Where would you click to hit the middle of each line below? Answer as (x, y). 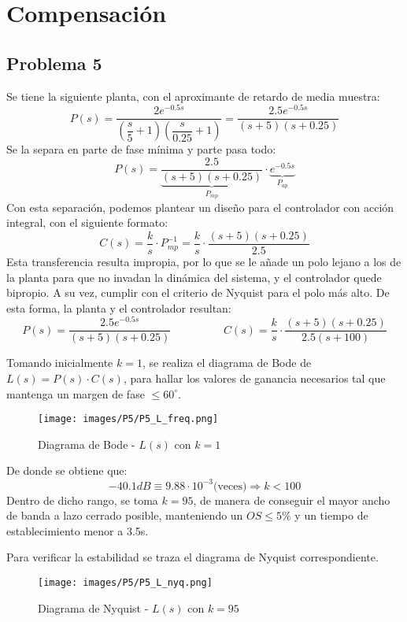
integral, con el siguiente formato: (87, 222)
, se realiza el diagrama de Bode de (227, 363)
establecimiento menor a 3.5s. (78, 530)
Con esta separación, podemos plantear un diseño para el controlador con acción (200, 207)
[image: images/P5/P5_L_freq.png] (128, 419)
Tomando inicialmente (60, 363)
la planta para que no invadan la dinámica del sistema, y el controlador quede (194, 277)
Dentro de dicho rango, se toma (82, 500)
